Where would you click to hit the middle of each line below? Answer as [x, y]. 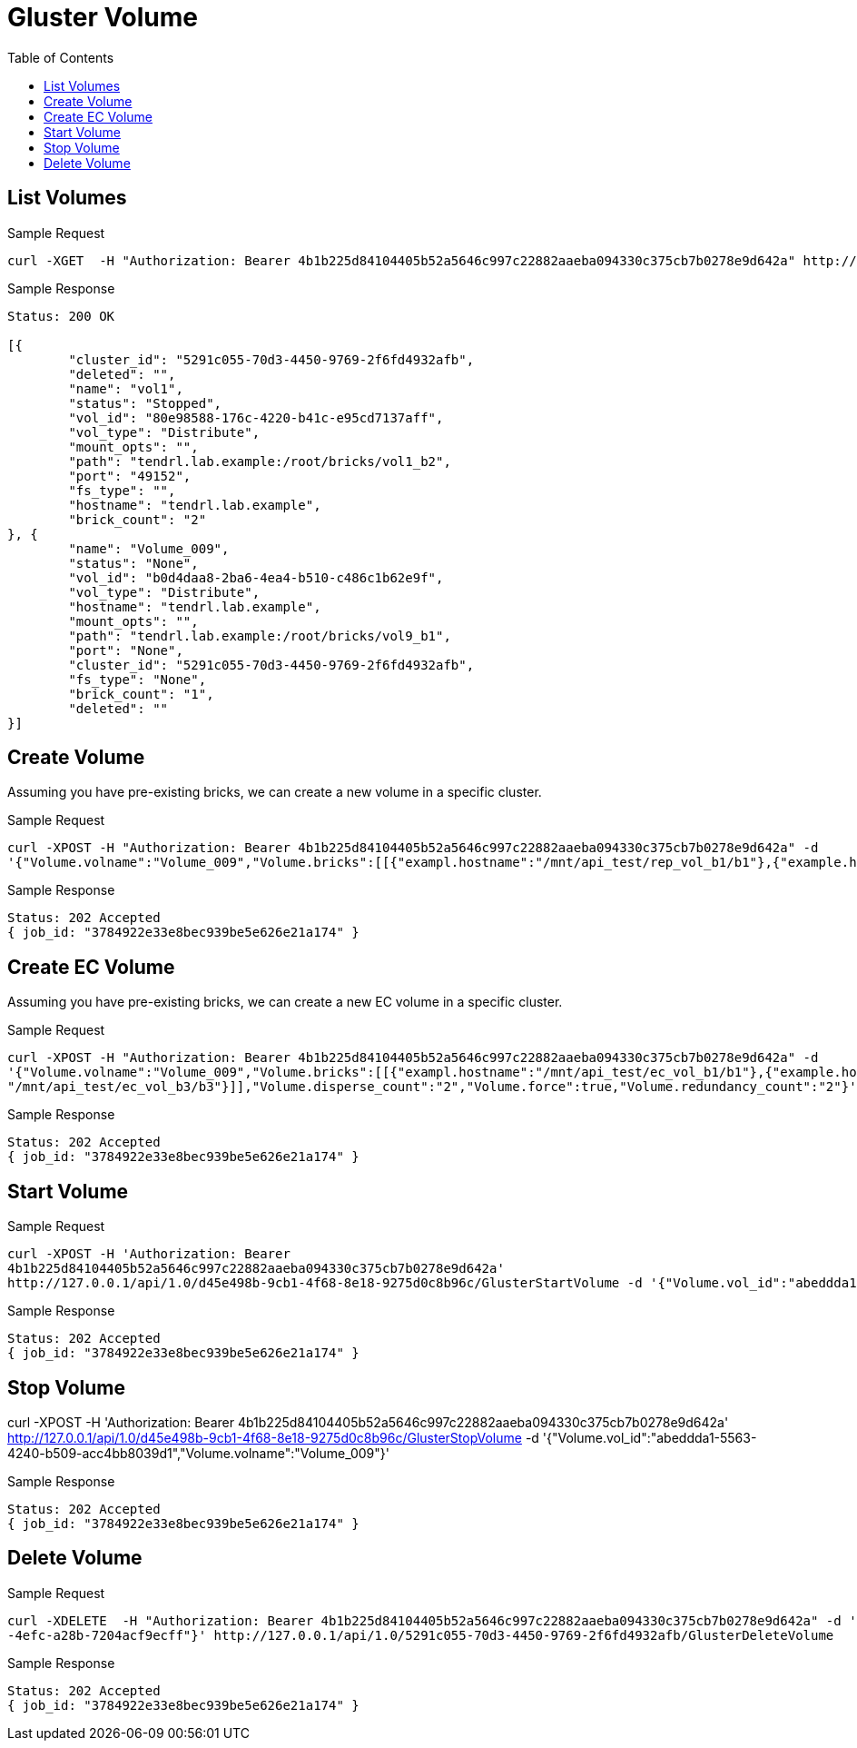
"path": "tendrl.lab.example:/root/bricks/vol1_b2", [260, 461]
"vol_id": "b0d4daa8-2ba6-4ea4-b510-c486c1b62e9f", [256, 577]
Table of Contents [61, 57]
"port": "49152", [130, 476]
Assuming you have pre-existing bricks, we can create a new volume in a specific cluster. [275, 792]
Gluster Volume [103, 17]
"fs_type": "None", [138, 679]
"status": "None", [133, 563]
